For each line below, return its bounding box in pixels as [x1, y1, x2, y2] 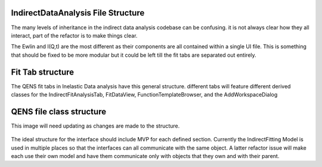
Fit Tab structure [11, 67, 75, 77]
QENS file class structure [11, 106, 107, 116]
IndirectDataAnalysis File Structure [11, 8, 145, 18]
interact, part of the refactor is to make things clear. [11, 32, 138, 39]
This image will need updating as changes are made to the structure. [11, 122, 180, 129]
